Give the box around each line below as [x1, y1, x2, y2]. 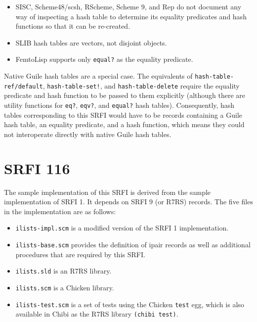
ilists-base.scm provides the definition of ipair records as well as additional [15, 239, 251, 249]
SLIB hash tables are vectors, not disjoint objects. [15, 37, 167, 47]
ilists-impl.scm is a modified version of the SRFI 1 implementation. [15, 223, 229, 233]
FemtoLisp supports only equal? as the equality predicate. [15, 54, 193, 64]
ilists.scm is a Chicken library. [15, 282, 114, 292]
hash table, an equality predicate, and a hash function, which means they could [4, 119, 245, 130]
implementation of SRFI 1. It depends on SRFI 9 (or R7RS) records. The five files [4, 196, 253, 207]
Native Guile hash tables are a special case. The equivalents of [4, 71, 193, 81]
